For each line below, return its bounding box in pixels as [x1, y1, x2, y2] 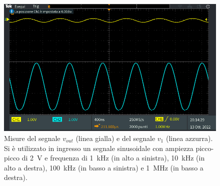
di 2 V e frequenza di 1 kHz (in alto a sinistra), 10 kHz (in [21, 152, 205, 163]
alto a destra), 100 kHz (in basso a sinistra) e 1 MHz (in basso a [4, 162, 203, 172]
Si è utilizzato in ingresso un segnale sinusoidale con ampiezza [4, 142, 193, 153]
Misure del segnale [4, 132, 60, 143]
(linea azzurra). [165, 132, 213, 143]
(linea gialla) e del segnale [75, 132, 155, 143]
